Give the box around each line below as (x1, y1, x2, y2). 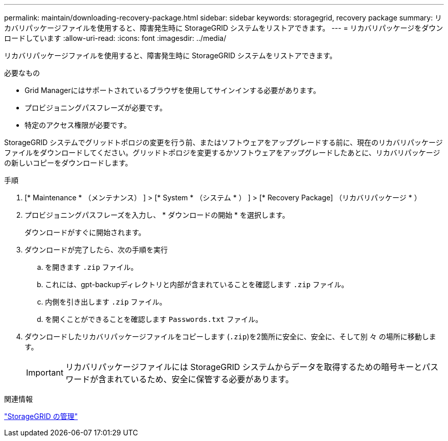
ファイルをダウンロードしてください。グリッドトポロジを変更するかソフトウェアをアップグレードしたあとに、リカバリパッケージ (4, 148, 440, 157)
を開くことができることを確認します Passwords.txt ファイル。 (45, 315, 263, 323)
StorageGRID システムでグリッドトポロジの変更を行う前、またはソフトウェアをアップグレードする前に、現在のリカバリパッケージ (4, 138, 443, 147)
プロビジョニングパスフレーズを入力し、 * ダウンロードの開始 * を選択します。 (25, 211, 289, 219)
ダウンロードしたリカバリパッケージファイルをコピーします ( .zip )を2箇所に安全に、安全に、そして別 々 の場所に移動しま (25, 332, 436, 341)
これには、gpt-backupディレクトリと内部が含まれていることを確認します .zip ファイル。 (45, 280, 349, 289)
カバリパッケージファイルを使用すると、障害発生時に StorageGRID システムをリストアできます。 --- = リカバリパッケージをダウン (4, 24, 443, 32)
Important (26, 367, 63, 378)
